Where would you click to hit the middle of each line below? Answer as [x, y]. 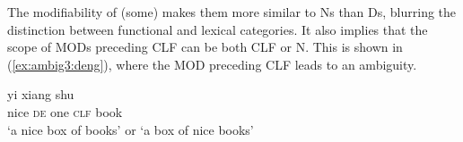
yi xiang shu [41, 94]
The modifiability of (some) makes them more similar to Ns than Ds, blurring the [232, 12]
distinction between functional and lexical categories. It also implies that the [218, 29]
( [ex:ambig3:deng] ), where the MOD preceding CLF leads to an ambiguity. [212, 64]
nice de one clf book [65, 111]
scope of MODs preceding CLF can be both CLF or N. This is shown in [205, 47]
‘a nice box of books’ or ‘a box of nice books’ [131, 129]
